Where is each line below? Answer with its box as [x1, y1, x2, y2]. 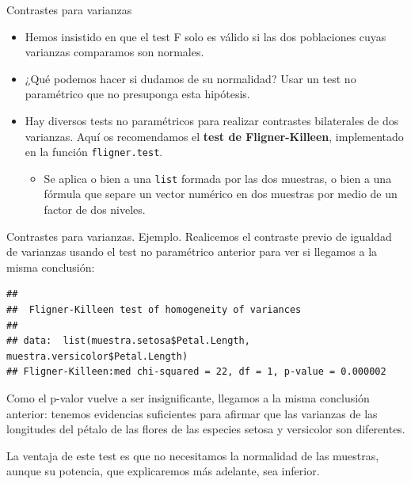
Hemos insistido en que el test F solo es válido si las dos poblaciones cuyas [25, 28, 386, 44]
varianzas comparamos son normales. [25, 44, 204, 60]
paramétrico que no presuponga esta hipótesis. [25, 86, 250, 102]
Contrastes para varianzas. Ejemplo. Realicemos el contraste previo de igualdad [6, 227, 392, 244]
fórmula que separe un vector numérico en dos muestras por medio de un [44, 185, 398, 202]
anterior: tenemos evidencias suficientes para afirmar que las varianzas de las [6, 405, 378, 421]
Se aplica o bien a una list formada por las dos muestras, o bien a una [44, 170, 392, 186]
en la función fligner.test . [25, 143, 163, 160]
